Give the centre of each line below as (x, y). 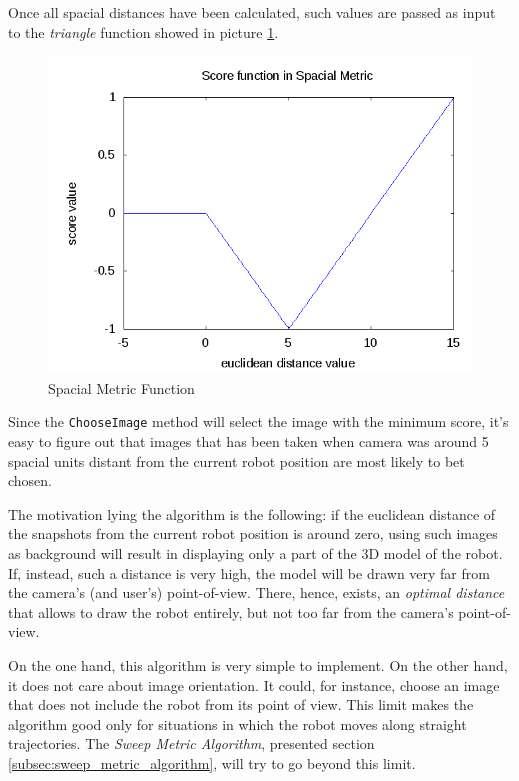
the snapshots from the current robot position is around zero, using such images (253, 533)
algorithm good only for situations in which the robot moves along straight (237, 723)
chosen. (30, 480)
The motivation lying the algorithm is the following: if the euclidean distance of (252, 513)
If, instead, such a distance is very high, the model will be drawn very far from (249, 572)
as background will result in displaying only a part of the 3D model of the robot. (255, 553)
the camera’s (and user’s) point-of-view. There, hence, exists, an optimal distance (256, 592)
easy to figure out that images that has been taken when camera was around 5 (248, 441)
